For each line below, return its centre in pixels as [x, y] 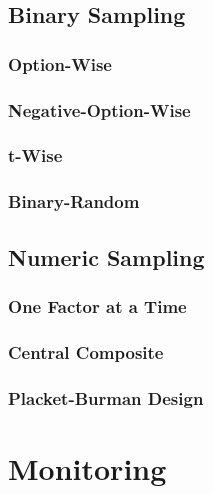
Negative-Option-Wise [99, 109]
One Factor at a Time [97, 305]
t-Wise [35, 155]
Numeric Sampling [106, 256]
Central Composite [86, 351]
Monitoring [87, 467]
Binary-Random [74, 201]
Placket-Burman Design [106, 397]
